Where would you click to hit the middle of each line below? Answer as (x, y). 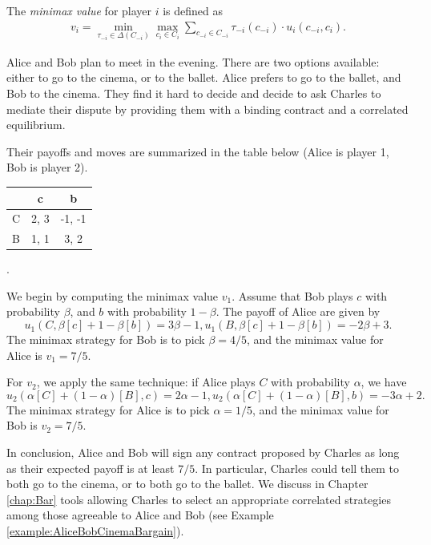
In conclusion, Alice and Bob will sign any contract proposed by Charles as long (203, 452)
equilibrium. (36, 125)
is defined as (193, 10)
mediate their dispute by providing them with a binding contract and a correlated (207, 109)
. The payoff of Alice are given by (298, 311)
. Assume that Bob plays (292, 295)
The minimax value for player (79, 10)
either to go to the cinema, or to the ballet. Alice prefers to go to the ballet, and (204, 77)
